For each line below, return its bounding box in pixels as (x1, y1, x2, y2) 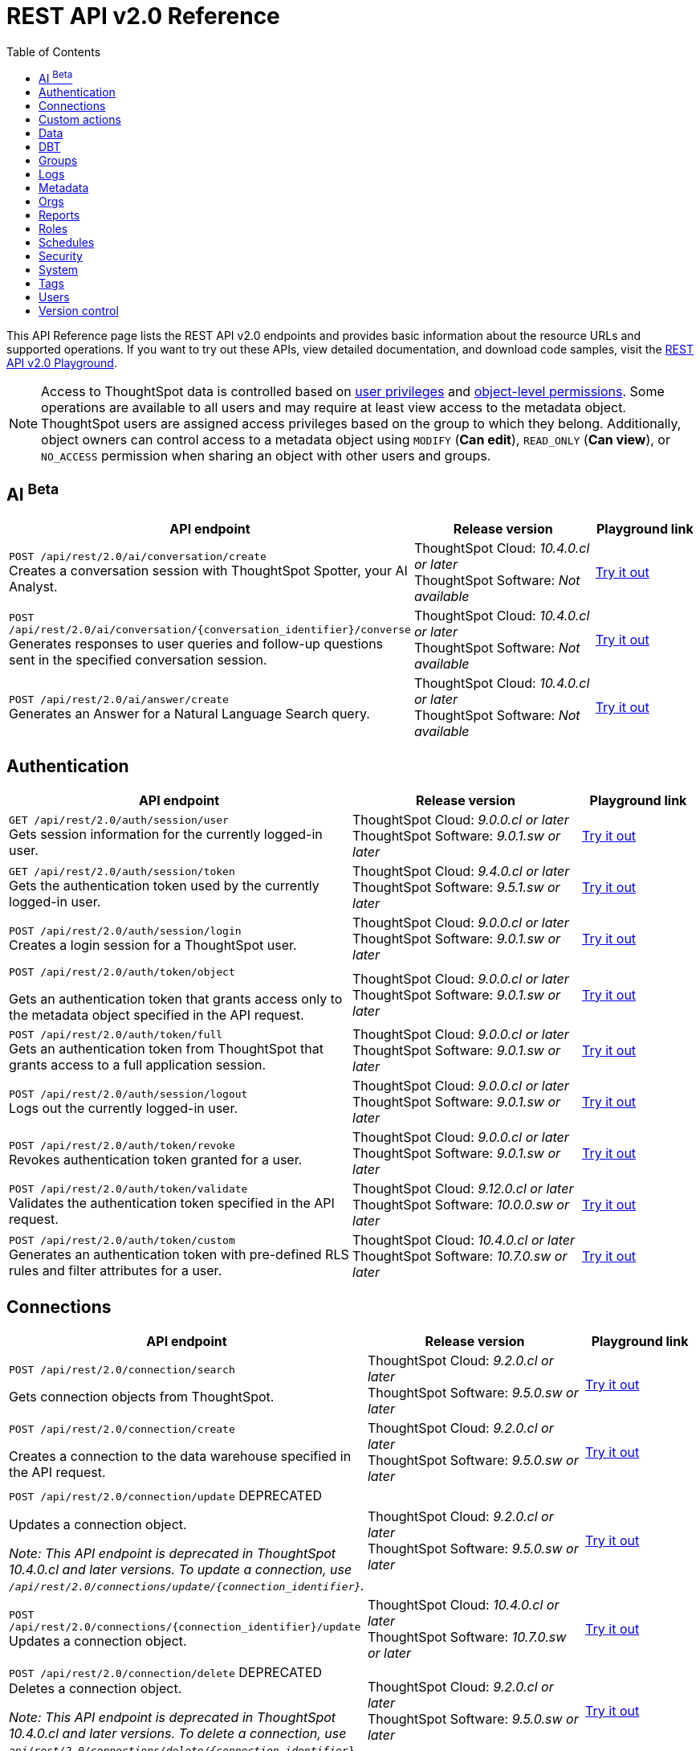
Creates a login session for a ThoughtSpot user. (9, 936, 297, 953)
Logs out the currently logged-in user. (9, 1099, 238, 1116)
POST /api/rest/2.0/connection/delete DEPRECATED (9, 1663, 323, 1680)
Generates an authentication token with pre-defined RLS (9, 1246, 349, 1262)
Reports (39, 208, 80, 223)
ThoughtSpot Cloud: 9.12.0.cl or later (352, 1180, 574, 1197)
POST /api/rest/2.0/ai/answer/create (9, 693, 229, 706)
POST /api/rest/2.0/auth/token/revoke (9, 1139, 235, 1152)
